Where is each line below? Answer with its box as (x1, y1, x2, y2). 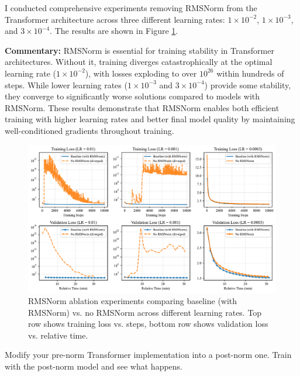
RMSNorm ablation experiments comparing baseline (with (28, 295, 237, 307)
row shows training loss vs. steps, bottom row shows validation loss (28, 318, 268, 330)
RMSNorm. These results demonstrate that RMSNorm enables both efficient (5, 101, 280, 113)
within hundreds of (216, 67, 284, 79)
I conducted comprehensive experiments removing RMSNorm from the (5, 2, 257, 13)
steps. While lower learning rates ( (5, 78, 127, 91)
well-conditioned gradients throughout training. (5, 124, 174, 136)
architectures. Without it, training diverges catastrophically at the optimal (5, 56, 273, 68)
